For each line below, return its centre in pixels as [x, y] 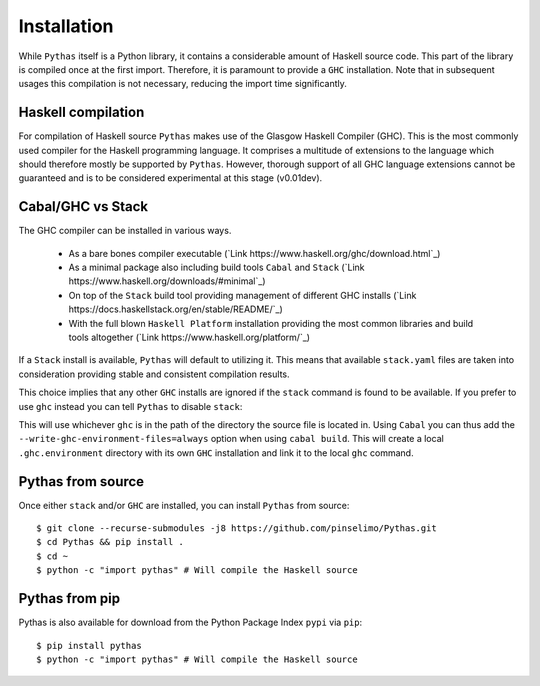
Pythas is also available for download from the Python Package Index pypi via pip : [190, 622]
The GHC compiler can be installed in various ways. [125, 231]
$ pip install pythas [89, 645]
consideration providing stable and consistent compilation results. [154, 374]
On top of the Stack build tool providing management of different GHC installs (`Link [242, 295]
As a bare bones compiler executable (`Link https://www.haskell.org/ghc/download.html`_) [254, 253]
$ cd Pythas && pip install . [110, 542]
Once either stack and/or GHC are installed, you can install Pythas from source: [184, 505]
